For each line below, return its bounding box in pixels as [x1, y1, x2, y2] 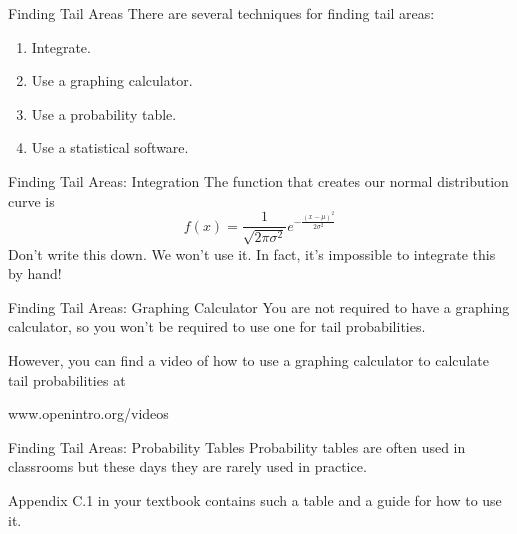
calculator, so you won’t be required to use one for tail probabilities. [8, 316, 426, 337]
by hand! [8, 263, 62, 284]
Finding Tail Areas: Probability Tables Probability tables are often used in [8, 436, 466, 457]
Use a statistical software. [31, 137, 189, 158]
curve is [8, 190, 55, 211]
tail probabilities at [8, 369, 126, 390]
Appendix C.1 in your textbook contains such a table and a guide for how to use [8, 489, 502, 510]
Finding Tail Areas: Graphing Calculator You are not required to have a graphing [8, 296, 510, 317]
